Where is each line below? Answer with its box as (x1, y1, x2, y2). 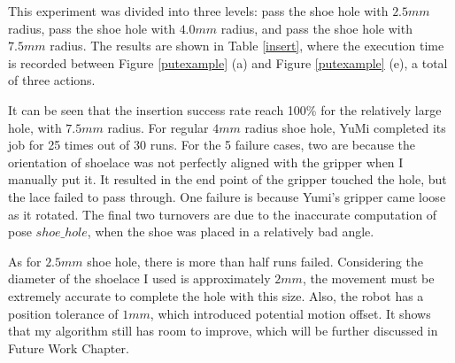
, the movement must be (302, 269, 435, 288)
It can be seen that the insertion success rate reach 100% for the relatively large (8, 100, 442, 119)
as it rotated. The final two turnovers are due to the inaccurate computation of (8, 205, 437, 223)
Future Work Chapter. (8, 338, 129, 357)
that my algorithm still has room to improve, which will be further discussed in (8, 321, 438, 340)
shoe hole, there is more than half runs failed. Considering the (87, 251, 423, 270)
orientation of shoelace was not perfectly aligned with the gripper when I (8, 152, 404, 171)
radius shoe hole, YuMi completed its (244, 118, 446, 136)
